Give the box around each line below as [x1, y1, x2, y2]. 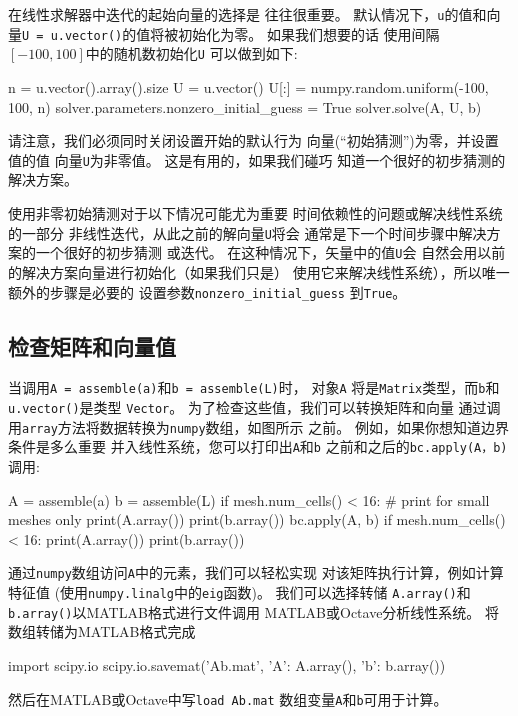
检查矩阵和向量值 [8, 330, 176, 361]
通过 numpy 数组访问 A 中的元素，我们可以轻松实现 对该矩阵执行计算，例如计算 [8, 562, 504, 583]
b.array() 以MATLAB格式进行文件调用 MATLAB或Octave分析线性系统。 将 [8, 601, 500, 622]
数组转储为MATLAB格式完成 [8, 621, 196, 642]
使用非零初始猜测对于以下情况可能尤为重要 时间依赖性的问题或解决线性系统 [8, 203, 503, 223]
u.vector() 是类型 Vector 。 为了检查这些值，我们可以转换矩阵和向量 [8, 397, 454, 418]
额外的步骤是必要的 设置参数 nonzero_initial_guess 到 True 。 [8, 281, 407, 302]
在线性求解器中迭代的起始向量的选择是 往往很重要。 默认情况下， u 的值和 [8, 4, 487, 24]
